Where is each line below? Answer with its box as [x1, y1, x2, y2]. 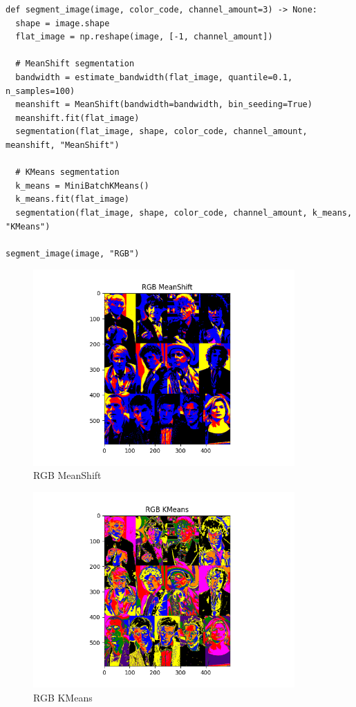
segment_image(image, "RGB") [6, 248, 140, 258]
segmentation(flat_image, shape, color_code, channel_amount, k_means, [15, 207, 353, 218]
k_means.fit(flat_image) [15, 194, 129, 205]
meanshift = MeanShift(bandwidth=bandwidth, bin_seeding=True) [15, 100, 312, 110]
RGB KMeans [33, 690, 93, 704]
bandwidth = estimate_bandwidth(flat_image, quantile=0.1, [15, 72, 293, 82]
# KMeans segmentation [15, 167, 120, 178]
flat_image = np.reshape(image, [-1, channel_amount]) [15, 32, 273, 42]
